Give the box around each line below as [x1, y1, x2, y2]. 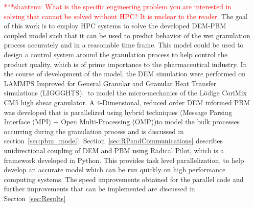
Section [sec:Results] [4, 193, 66, 203]
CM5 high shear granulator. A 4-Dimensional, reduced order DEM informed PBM [4, 97, 250, 107]
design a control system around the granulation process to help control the [4, 49, 228, 59]
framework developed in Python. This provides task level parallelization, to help [4, 155, 244, 165]
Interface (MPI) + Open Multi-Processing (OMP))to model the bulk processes [4, 116, 240, 127]
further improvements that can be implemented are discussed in [4, 184, 195, 194]
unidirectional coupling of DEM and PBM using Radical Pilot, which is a [4, 145, 224, 155]
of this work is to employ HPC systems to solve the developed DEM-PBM [4, 21, 227, 31]
